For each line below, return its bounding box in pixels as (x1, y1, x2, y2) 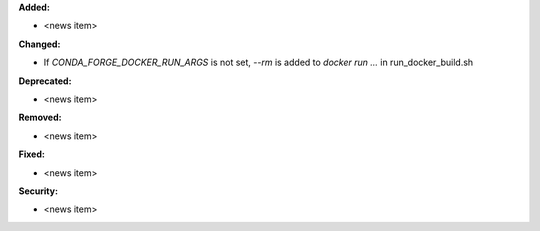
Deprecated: (18, 75, 72, 87)
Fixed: (18, 148, 45, 160)
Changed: (18, 38, 61, 50)
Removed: (18, 111, 62, 124)
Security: (18, 185, 59, 197)
